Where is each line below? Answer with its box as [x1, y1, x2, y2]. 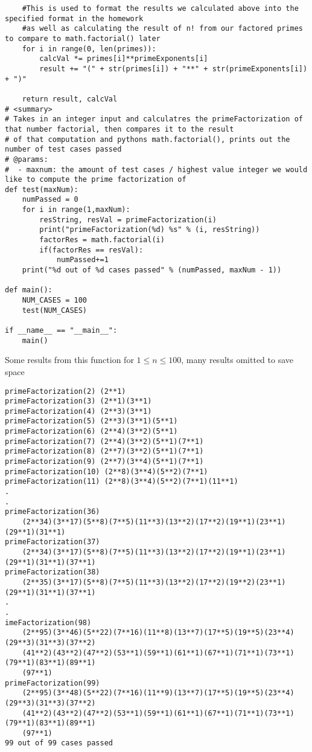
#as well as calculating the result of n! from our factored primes [22, 24, 303, 33]
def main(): [5, 286, 53, 295]
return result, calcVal [22, 94, 118, 103]
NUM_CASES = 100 [22, 296, 88, 305]
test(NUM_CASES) [22, 306, 88, 315]
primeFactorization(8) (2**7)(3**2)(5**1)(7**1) [5, 447, 204, 456]
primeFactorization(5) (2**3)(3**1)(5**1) [5, 417, 178, 426]
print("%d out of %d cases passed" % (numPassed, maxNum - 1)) [22, 266, 282, 275]
